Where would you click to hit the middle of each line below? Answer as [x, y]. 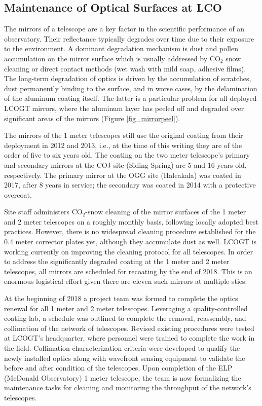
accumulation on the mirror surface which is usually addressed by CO [112, 58]
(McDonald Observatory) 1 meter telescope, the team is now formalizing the [123, 377]
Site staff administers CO [43, 212]
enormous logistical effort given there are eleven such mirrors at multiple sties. [126, 281]
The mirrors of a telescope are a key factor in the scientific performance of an [124, 29]
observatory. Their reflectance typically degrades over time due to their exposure [129, 38]
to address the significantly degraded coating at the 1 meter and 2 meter [117, 261]
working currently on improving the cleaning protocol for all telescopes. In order [129, 251]
